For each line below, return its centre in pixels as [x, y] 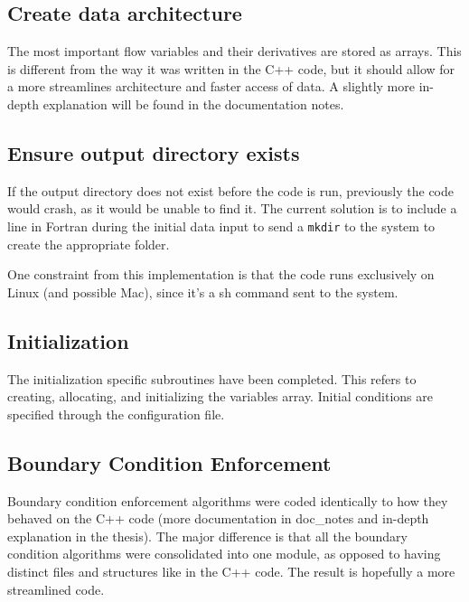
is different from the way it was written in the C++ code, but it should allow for [231, 68]
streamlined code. [56, 589]
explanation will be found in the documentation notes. [193, 103]
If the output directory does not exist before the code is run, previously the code [231, 190]
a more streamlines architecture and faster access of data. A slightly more [211, 86]
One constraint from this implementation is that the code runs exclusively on [221, 274]
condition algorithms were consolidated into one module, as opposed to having [224, 554]
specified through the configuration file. [116, 414]
